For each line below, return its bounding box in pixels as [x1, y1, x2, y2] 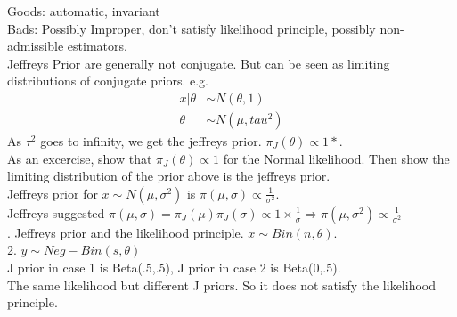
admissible [7, 37, 64, 55]
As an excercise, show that [7, 149, 152, 167]
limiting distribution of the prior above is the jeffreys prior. [7, 167, 331, 185]
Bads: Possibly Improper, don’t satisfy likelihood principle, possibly [7, 19, 376, 37]
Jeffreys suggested [7, 203, 105, 222]
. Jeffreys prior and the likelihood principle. [7, 223, 244, 241]
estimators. [67, 37, 127, 55]
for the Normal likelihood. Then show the [223, 149, 450, 167]
